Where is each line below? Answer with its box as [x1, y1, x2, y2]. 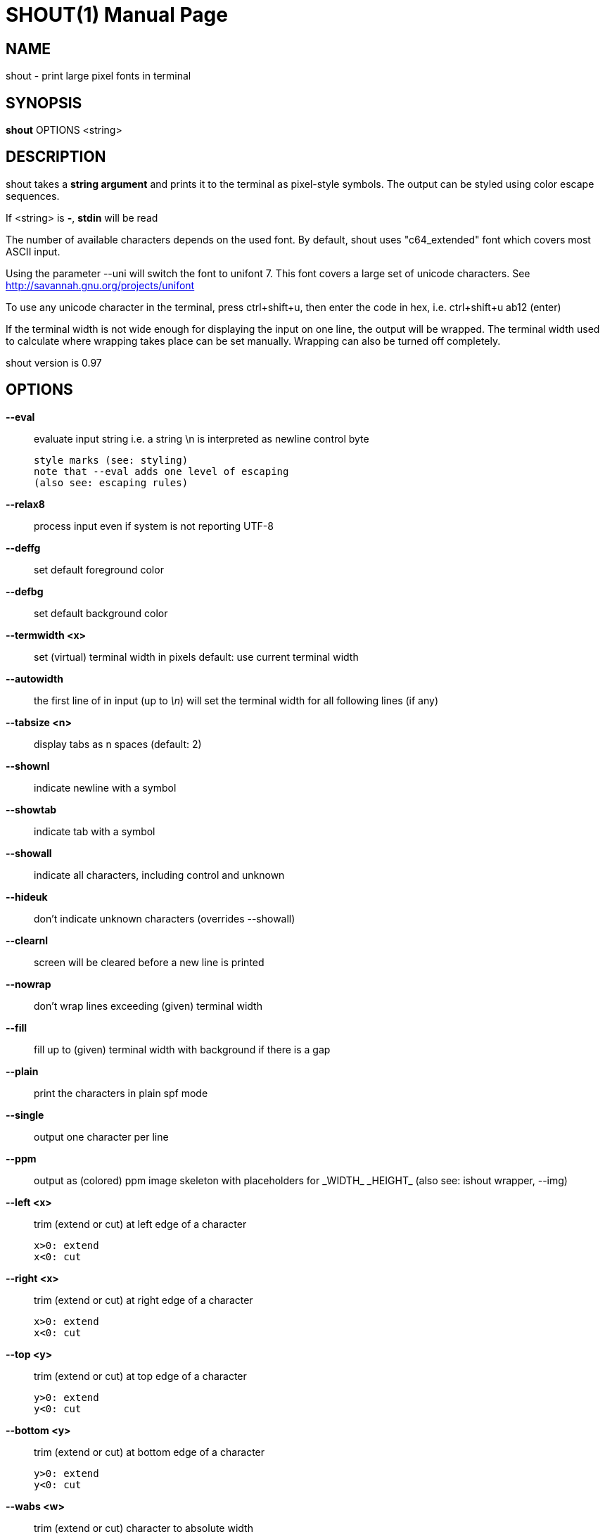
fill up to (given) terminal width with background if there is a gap [34, 1043, 331, 1056]
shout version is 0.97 [6, 356, 102, 369]
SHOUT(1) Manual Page [6, 3, 228, 27]
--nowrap [6, 977, 51, 990]
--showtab [6, 803, 57, 816]
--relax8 [6, 497, 45, 510]
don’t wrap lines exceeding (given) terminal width [34, 999, 262, 1012]
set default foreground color [34, 563, 164, 576]
